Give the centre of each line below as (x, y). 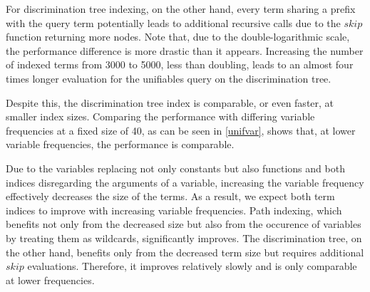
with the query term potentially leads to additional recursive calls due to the (173, 22)
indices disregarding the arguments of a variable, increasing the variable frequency (185, 182)
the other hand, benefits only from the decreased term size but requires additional (185, 252)
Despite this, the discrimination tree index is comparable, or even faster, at (170, 102)
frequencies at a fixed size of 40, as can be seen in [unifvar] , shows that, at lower (181, 130)
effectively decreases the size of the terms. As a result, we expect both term (170, 196)
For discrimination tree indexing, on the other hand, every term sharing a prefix (181, 9)
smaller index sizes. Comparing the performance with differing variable (160, 116)
